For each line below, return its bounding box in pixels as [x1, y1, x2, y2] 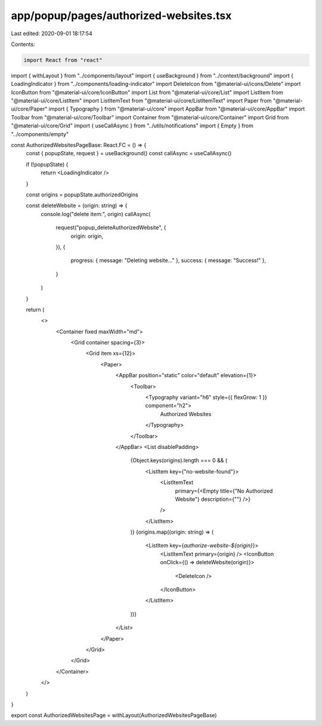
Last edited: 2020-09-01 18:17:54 [11, 30, 92, 37]
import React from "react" [23, 57, 103, 63]
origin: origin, [70, 232, 104, 239]
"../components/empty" [11, 130, 69, 137]
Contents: [11, 41, 35, 48]
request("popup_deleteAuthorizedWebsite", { [55, 224, 166, 231]
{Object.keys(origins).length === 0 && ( [130, 457, 228, 464]
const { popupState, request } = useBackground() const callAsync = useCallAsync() [26, 150, 232, 157]
